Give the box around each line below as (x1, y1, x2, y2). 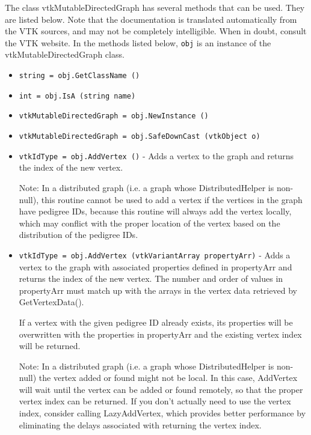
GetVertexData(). (19, 296, 84, 308)
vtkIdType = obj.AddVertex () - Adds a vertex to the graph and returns (19, 149, 294, 162)
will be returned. (19, 339, 81, 352)
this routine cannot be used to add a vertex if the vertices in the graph (41, 193, 303, 205)
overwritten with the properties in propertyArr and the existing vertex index (19, 327, 302, 340)
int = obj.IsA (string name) (19, 91, 136, 100)
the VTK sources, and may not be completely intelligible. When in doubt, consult (5, 25, 307, 37)
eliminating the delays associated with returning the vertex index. (19, 418, 262, 431)
